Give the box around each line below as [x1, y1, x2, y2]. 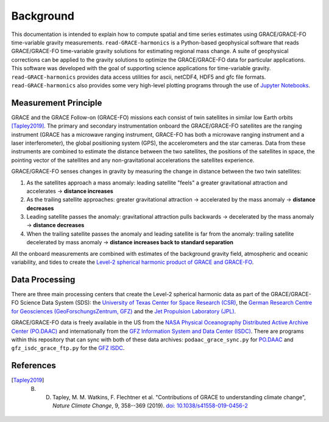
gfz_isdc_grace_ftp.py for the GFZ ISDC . [11, 344, 125, 352]
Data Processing [11, 274, 76, 285]
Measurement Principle [11, 98, 102, 108]
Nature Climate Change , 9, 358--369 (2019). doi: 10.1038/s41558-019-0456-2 [52, 402, 248, 409]
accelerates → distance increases [26, 187, 114, 195]
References [11, 360, 56, 371]
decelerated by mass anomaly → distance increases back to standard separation [26, 239, 234, 246]
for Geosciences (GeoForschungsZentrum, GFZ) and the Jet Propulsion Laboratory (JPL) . [11, 307, 236, 315]
